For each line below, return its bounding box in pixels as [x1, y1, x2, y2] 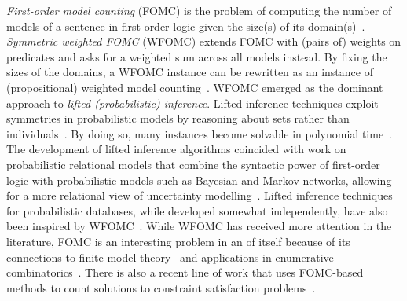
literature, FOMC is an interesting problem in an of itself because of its [6, 233, 350, 249]
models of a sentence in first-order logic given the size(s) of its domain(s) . [6, 17, 365, 34]
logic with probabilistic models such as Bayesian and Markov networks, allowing [6, 171, 392, 188]
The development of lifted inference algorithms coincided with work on [6, 141, 346, 157]
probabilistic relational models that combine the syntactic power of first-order [6, 156, 380, 172]
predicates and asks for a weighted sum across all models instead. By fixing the [6, 48, 387, 64]
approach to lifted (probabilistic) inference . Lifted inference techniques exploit [6, 94, 379, 111]
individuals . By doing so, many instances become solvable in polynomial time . [6, 125, 393, 141]
